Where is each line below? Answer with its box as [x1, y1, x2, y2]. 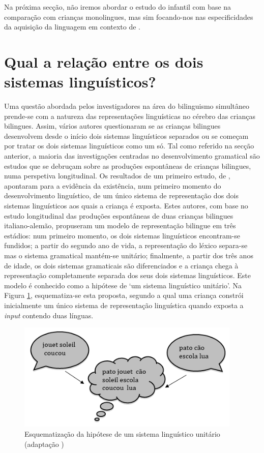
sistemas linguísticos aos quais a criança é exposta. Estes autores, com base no [4, 200, 248, 211]
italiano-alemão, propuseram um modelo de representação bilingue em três [4, 220, 236, 231]
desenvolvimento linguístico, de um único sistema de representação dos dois [4, 190, 239, 201]
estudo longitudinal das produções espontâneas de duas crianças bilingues [4, 210, 233, 221]
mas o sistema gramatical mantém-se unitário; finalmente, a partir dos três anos [4, 250, 253, 260]
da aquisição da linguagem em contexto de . [4, 21, 141, 32]
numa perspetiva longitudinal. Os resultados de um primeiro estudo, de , [4, 170, 230, 181]
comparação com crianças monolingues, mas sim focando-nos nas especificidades [4, 11, 253, 22]
